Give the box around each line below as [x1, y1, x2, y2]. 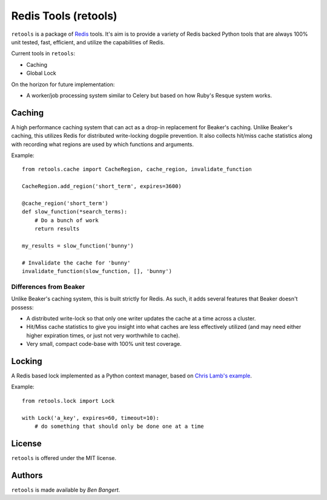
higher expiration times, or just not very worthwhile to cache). [26, 331, 180, 339]
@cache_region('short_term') [22, 200, 108, 206]
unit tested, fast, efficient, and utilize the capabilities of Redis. [11, 38, 165, 46]
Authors [11, 470, 43, 481]
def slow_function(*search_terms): [22, 208, 128, 215]
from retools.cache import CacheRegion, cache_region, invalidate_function [22, 166, 252, 173]
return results [34, 225, 80, 232]
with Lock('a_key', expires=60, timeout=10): [22, 414, 160, 421]
